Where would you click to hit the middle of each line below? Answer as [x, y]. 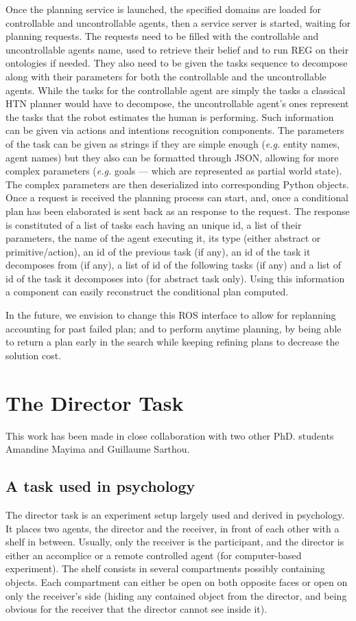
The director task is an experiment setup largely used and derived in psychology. [175, 514]
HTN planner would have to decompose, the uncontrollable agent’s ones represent [177, 103]
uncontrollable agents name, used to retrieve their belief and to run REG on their [177, 49]
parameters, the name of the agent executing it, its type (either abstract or [163, 238]
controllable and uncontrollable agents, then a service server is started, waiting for [178, 22]
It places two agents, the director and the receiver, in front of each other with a [173, 528]
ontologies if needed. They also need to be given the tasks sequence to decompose [177, 63]
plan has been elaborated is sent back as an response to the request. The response [178, 211]
